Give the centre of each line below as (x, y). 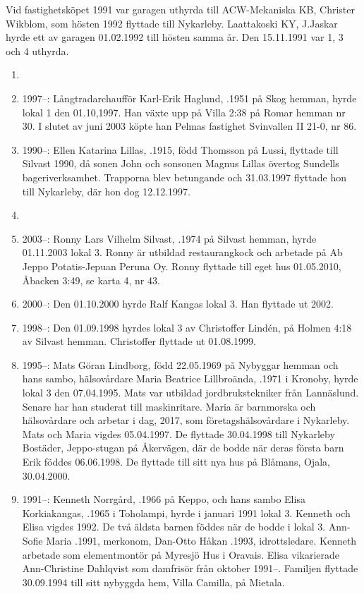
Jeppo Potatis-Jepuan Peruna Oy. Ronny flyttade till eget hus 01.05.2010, (182, 266)
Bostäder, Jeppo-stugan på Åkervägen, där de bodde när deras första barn (183, 448)
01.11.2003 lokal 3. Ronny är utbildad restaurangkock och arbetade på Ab (182, 252)
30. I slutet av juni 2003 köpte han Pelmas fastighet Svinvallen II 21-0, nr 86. (189, 126)
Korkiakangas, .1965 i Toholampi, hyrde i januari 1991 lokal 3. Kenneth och (186, 513)
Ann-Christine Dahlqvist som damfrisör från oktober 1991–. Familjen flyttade (190, 568)
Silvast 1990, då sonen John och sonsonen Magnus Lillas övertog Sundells (181, 163)
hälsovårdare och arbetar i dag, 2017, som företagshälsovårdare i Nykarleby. (186, 420)
